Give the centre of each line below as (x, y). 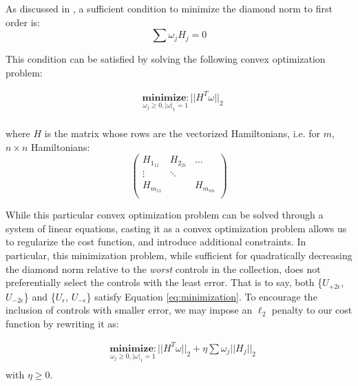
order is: (23, 22)
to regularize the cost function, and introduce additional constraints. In (156, 242)
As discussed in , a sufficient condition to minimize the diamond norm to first (169, 8)
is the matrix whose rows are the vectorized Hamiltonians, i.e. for (182, 133)
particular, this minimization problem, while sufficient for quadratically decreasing (179, 255)
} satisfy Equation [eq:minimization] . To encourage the (202, 296)
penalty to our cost (312, 310)
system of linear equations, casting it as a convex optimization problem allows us (176, 228)
